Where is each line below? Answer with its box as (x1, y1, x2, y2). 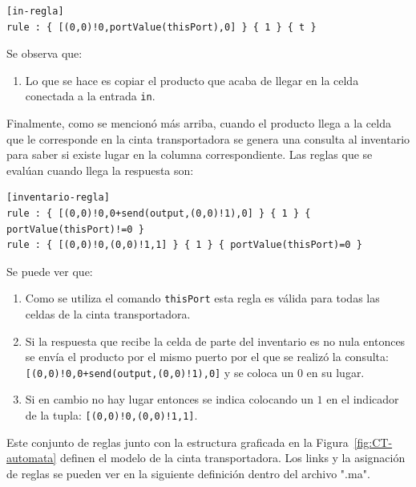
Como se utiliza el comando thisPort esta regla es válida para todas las (25, 290, 380, 306)
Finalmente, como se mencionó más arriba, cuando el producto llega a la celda (6, 115, 391, 132)
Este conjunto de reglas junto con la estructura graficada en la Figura (6, 433, 349, 450)
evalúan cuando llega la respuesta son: (6, 161, 194, 178)
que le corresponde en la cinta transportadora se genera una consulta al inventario (6, 130, 410, 147)
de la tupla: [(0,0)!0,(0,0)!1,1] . (25, 407, 198, 424)
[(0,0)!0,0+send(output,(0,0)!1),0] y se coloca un (25, 363, 294, 380)
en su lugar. (306, 363, 365, 380)
